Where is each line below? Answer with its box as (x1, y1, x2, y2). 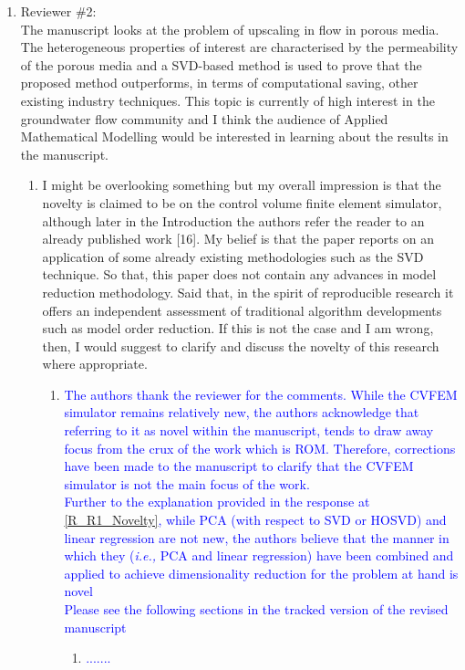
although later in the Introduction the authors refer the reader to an (42, 211, 425, 230)
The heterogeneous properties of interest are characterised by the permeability (20, 37, 459, 57)
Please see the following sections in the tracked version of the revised (64, 600, 449, 618)
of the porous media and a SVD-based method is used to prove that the (20, 55, 422, 74)
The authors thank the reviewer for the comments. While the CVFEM (64, 384, 458, 403)
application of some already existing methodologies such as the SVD (42, 246, 424, 266)
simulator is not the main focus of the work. (64, 474, 310, 493)
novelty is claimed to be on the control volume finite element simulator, (42, 193, 442, 212)
